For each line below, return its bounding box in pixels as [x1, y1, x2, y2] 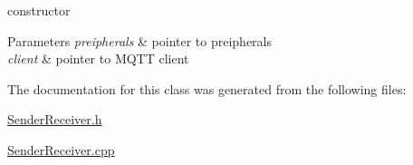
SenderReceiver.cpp [7, 140, 115, 159]
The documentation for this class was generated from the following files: [7, 79, 407, 98]
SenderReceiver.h [7, 110, 102, 129]
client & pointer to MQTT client [7, 49, 189, 68]
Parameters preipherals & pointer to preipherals [7, 31, 273, 50]
